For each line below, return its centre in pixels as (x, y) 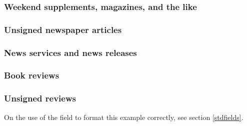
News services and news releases (70, 52)
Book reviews (32, 75)
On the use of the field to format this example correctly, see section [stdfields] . (124, 117)
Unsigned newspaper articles (63, 29)
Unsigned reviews (40, 98)
